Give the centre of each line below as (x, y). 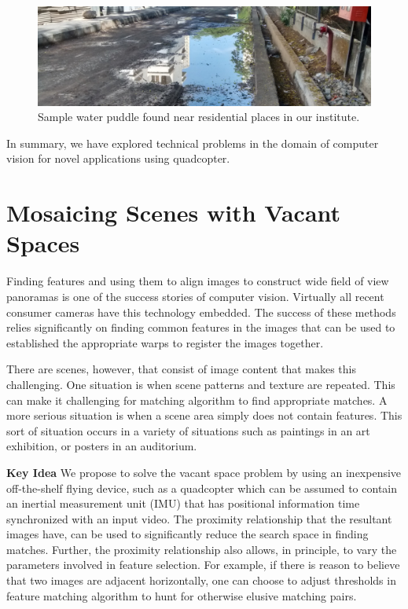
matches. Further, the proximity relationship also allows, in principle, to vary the (202, 549)
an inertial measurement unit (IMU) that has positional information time (183, 503)
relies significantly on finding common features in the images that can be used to (201, 327)
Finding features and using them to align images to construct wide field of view (198, 281)
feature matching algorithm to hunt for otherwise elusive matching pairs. (182, 595)
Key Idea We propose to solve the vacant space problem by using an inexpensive (204, 472)
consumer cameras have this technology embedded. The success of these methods (201, 312)
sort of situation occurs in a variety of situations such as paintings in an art (188, 430)
